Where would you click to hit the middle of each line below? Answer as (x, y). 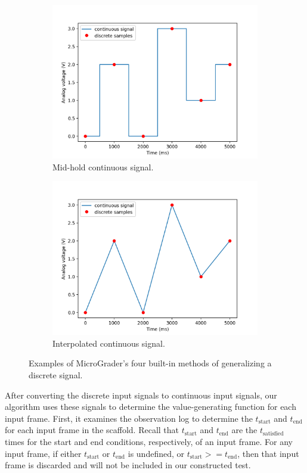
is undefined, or (156, 453)
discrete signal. (56, 374)
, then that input (268, 453)
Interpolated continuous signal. (109, 343)
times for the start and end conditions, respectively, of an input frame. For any (149, 441)
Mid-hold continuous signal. (103, 167)
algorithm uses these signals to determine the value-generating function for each (151, 407)
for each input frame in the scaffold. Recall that (92, 430)
